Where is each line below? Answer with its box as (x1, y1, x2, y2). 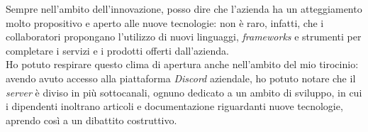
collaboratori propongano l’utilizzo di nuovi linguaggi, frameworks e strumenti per (6, 29, 362, 44)
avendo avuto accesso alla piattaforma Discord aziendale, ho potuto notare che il (6, 70, 356, 85)
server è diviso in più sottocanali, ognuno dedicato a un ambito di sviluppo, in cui (6, 84, 362, 99)
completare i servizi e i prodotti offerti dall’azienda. (6, 43, 229, 57)
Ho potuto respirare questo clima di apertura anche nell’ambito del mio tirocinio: (6, 57, 359, 72)
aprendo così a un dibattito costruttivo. (6, 112, 177, 127)
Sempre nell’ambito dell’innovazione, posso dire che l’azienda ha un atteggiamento (6, 1, 362, 16)
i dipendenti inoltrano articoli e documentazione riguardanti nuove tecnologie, (6, 99, 343, 114)
